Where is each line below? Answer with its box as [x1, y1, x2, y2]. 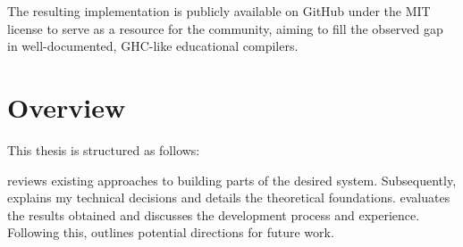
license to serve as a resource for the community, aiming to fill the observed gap [7, 19, 443, 37]
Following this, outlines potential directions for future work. [7, 223, 334, 242]
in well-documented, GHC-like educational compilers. [7, 37, 299, 55]
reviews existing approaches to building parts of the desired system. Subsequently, [7, 170, 457, 189]
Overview [7, 88, 126, 125]
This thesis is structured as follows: [7, 140, 200, 159]
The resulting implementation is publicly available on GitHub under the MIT [7, 2, 431, 20]
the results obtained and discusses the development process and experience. [7, 205, 420, 224]
